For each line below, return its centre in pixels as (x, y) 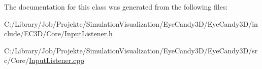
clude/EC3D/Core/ (35, 33)
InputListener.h (89, 33)
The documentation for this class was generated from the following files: (116, 7)
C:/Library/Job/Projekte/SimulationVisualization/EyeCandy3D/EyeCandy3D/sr (131, 50)
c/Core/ (17, 60)
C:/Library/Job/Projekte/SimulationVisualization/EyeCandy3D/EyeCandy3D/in (131, 23)
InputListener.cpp (57, 60)
